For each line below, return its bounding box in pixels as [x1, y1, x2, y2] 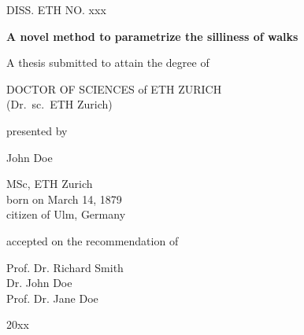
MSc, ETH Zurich [6, 175, 93, 192]
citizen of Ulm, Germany [6, 206, 126, 223]
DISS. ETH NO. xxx [6, 2, 106, 17]
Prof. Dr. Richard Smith [6, 259, 124, 275]
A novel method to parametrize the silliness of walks [6, 28, 298, 44]
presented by [6, 122, 68, 138]
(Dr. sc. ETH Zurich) [6, 96, 113, 112]
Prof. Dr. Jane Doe [6, 289, 98, 306]
